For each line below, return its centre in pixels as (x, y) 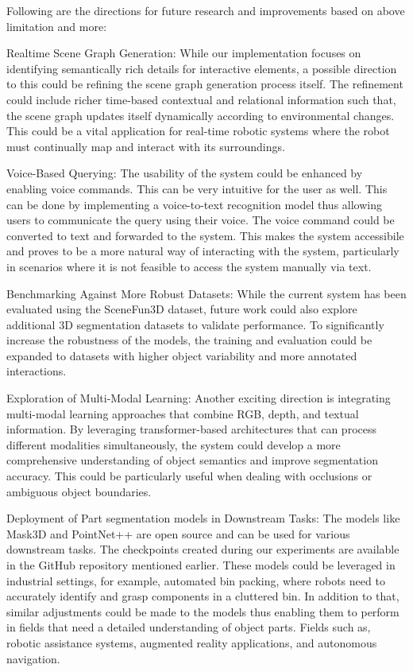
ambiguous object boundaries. (79, 491)
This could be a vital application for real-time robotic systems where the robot (198, 131)
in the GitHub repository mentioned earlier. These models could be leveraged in (201, 565)
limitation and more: (57, 26)
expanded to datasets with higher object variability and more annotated (182, 355)
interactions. (37, 371)
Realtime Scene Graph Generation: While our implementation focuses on (184, 53)
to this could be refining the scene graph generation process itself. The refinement (205, 84)
